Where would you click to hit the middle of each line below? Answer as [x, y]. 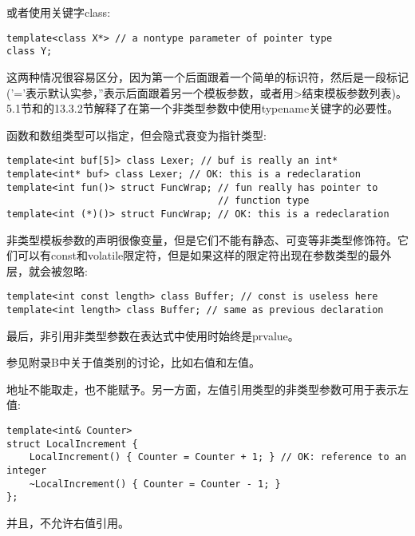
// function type [263, 201]
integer [27, 470]
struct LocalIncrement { [72, 444]
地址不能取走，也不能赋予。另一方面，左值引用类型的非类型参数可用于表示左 [207, 389]
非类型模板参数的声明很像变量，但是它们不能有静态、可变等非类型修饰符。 [202, 239]
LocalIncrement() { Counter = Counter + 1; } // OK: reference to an [218, 457]
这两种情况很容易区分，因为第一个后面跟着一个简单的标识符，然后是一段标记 [207, 76]
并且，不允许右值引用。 [68, 522]
